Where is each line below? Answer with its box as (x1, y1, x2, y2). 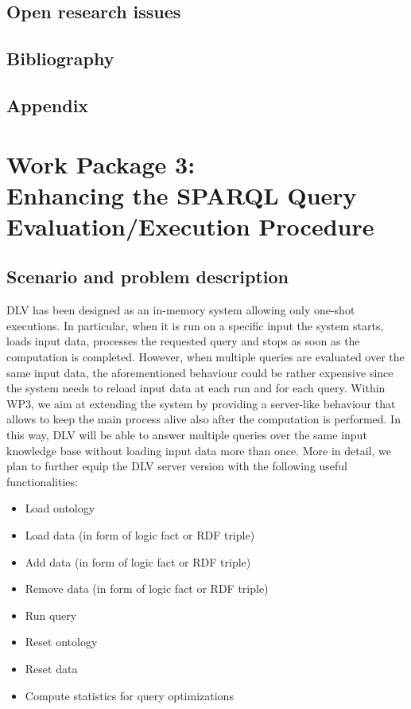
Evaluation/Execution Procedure (6, 209, 374, 242)
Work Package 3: (6, 147, 196, 180)
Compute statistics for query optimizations (25, 687, 234, 703)
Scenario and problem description (6, 264, 289, 289)
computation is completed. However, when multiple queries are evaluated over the (6, 349, 405, 365)
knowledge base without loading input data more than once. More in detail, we (6, 442, 391, 458)
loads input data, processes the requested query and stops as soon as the (6, 333, 360, 349)
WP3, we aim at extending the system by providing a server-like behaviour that (6, 395, 396, 411)
